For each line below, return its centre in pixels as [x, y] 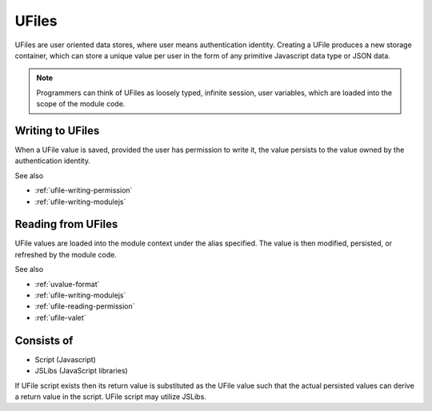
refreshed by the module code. [66, 254]
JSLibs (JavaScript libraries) [81, 371]
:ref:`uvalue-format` [67, 284]
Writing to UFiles [57, 131]
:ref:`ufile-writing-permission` [84, 190]
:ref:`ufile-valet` [61, 317]
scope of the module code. [81, 104]
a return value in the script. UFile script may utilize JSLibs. [111, 397]
